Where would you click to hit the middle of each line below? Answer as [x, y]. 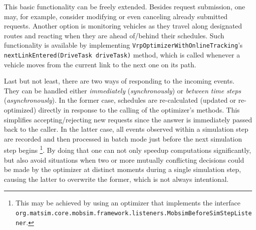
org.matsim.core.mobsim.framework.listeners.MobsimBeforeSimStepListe [134, 214]
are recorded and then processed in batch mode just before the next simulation [123, 138]
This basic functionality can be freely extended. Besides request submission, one [125, 6]
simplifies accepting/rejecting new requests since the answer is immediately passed [128, 119]
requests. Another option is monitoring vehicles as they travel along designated [123, 26]
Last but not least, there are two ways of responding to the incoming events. [119, 81]
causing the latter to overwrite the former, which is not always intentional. [116, 179]
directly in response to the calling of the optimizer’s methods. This [139, 110]
